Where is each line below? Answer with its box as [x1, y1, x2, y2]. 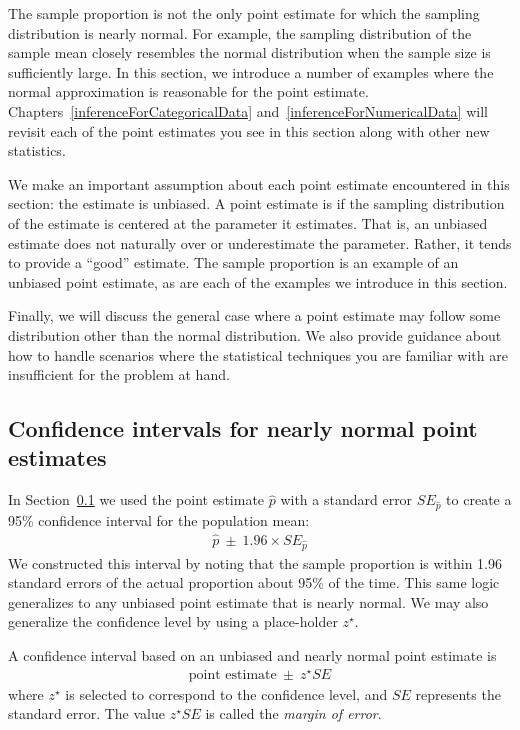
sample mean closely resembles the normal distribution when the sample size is [8, 42, 491, 63]
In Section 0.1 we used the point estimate [8, 489, 265, 510]
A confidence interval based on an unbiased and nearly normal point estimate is [8, 645, 497, 665]
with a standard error [280, 489, 413, 510]
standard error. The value [8, 703, 165, 724]
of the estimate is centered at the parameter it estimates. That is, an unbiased [8, 212, 488, 233]
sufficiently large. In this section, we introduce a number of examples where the [8, 61, 494, 82]
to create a [446, 489, 512, 510]
